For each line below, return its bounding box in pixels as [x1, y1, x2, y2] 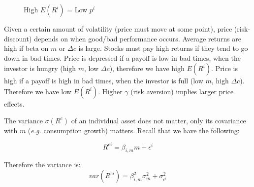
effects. [4, 98, 25, 109]
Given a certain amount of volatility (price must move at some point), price [4, 24, 232, 34]
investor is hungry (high [4, 63, 76, 74]
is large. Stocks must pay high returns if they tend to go [78, 43, 248, 53]
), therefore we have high [109, 63, 185, 74]
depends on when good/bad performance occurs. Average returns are [34, 33, 242, 43]
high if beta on [4, 43, 49, 53]
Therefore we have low [4, 86, 71, 96]
